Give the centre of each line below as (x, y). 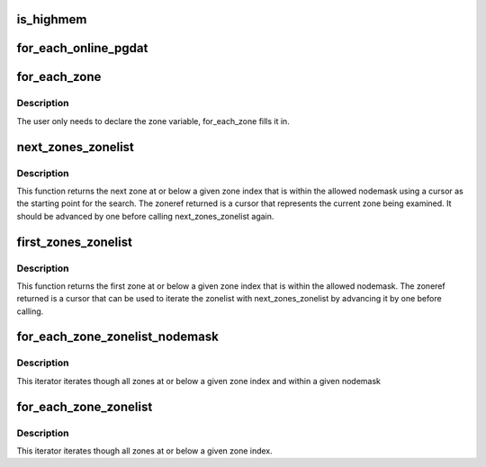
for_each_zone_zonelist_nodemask (118, 337)
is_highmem (52, 19)
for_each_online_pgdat (82, 48)
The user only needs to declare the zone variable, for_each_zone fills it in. (153, 121)
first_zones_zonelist (74, 242)
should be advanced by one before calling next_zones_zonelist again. (145, 216)
